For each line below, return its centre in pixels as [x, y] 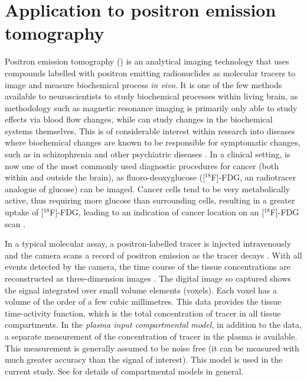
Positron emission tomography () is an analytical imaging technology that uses [147, 61]
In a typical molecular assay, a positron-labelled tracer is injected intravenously [148, 243]
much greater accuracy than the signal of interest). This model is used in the [144, 359]
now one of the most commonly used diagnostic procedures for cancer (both [142, 165]
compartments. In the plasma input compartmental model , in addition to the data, [153, 325]
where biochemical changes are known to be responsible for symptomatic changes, [153, 142]
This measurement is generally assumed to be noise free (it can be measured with [152, 348]
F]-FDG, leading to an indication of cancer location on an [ [157, 212]
